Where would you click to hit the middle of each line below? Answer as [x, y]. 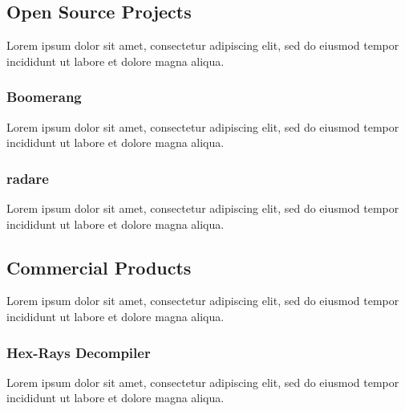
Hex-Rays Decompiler [79, 352]
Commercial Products [99, 267]
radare [28, 178]
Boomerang [44, 97]
